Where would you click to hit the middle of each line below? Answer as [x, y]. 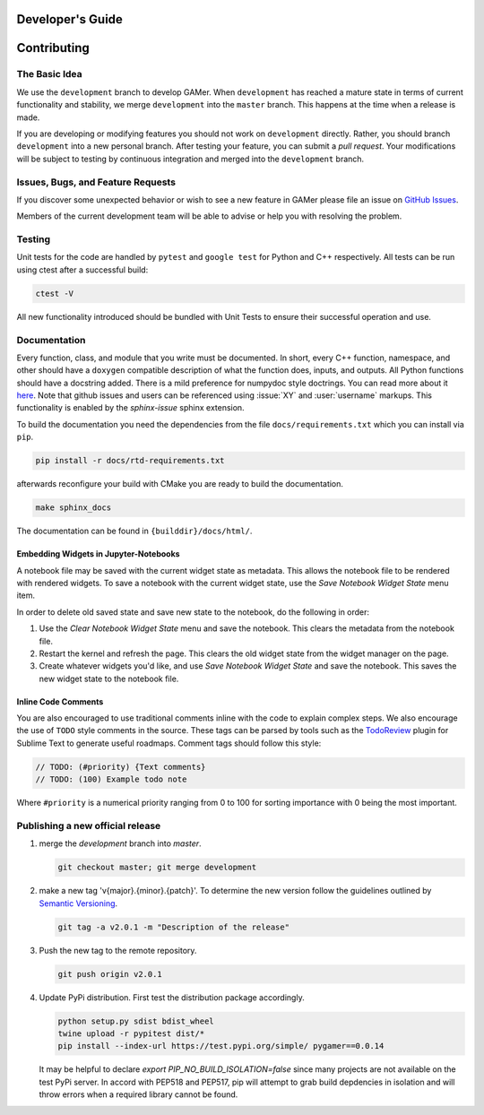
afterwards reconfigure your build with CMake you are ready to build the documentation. [180, 484]
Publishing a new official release [89, 826]
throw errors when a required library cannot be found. [138, 1094]
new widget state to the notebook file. [109, 679]
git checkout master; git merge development [157, 868]
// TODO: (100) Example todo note [111, 779]
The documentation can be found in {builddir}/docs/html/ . [134, 531]
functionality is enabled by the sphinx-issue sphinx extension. [131, 408]
